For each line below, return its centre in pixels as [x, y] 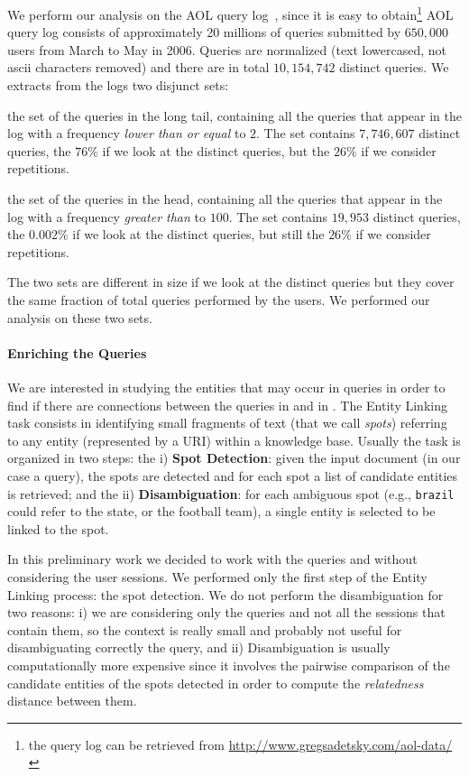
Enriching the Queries [77, 352]
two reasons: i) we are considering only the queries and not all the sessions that [226, 612]
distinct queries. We [394, 67]
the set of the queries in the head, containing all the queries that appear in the [225, 199]
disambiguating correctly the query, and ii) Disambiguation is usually [199, 647]
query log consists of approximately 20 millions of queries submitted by [204, 32]
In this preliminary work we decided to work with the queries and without [212, 559]
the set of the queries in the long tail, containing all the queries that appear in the [234, 115]
